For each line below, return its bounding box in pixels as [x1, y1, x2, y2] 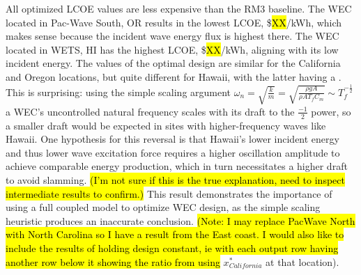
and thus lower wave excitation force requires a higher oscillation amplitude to [6, 145, 340, 159]
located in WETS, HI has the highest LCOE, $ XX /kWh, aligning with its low [6, 42, 339, 56]
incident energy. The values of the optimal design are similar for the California [6, 56, 341, 70]
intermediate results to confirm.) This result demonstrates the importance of [6, 186, 332, 201]
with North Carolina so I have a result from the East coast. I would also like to [6, 227, 344, 242]
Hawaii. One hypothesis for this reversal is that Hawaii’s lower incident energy [6, 132, 339, 146]
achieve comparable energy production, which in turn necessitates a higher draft [6, 159, 348, 173]
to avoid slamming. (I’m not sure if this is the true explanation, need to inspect [6, 173, 345, 187]
